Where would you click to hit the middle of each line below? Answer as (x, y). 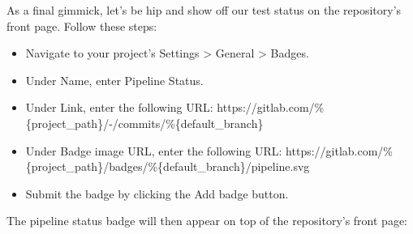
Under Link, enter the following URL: (119, 107)
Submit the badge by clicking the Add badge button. (157, 193)
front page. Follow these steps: (82, 26)
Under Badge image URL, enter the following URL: (154, 150)
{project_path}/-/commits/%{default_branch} (144, 123)
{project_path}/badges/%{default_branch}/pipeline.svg (168, 166)
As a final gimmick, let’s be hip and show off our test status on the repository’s (204, 10)
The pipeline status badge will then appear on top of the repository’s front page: (207, 221)
